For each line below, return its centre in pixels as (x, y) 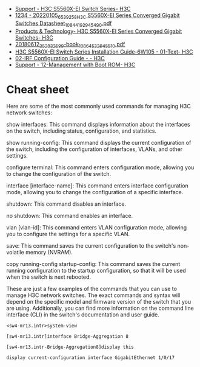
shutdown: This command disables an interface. (66, 204)
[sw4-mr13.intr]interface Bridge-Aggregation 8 (68, 337)
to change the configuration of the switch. (59, 174)
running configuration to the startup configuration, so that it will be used (96, 271)
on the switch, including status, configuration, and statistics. (81, 131)
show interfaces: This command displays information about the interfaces (98, 125)
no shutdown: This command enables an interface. (70, 216)
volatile (15, 253)
